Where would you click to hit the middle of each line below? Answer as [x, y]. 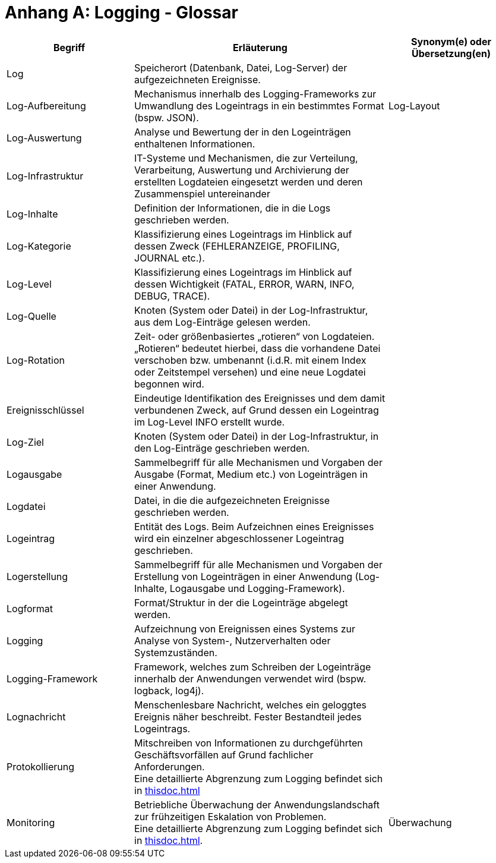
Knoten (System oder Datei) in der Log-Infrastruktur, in [257, 436]
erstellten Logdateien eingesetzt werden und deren [249, 182]
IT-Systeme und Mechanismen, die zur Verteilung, [246, 158]
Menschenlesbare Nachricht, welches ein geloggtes [250, 705]
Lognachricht [36, 716]
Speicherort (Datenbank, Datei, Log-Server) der [241, 67]
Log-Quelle [31, 316]
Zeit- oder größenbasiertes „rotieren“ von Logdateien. [255, 336]
